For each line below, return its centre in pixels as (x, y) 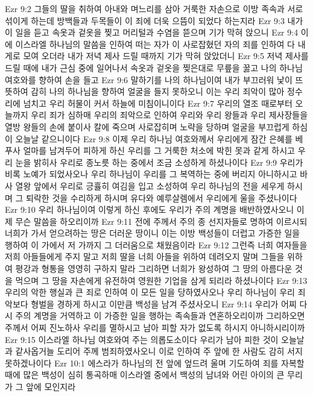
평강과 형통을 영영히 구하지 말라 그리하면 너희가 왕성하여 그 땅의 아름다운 (154, 269)
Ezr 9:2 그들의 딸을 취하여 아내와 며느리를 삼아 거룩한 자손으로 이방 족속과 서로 (154, 8)
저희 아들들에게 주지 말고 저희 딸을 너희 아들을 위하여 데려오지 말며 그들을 (145, 256)
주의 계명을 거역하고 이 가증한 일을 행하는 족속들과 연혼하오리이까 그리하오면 (160, 316)
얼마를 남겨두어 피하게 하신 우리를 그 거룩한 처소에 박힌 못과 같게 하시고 (159, 150)
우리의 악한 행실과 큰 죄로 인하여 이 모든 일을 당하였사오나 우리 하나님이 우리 (150, 292)
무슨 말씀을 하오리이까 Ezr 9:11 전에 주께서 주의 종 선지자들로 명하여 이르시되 (161, 221)
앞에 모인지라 (51, 386)
